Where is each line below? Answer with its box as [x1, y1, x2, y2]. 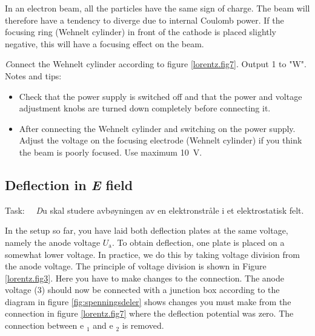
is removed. [122, 319, 164, 332]
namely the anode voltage [5, 236, 101, 248]
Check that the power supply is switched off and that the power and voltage [19, 90, 302, 102]
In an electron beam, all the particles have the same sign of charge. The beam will [5, 2, 310, 14]
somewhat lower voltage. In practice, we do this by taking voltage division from [5, 248, 300, 260]
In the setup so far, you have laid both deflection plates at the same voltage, [5, 224, 288, 237]
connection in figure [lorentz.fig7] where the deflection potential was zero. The [5, 307, 294, 320]
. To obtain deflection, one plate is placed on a [112, 236, 285, 248]
